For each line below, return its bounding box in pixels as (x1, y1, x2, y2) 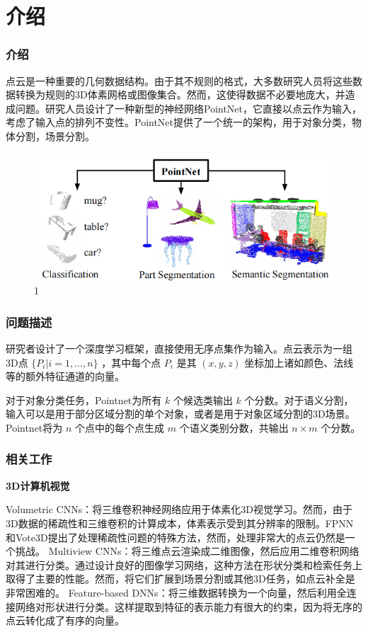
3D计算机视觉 (6, 478, 70, 493)
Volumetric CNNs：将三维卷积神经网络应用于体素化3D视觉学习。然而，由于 (6, 502, 352, 517)
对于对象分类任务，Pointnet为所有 (6, 392, 162, 407)
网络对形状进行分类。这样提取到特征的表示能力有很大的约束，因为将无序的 (15, 599, 362, 614)
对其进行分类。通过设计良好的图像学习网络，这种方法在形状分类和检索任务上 (6, 557, 362, 572)
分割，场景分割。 (15, 128, 95, 143)
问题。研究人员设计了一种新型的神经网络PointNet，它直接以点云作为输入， (15, 100, 362, 115)
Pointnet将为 (6, 420, 63, 435)
